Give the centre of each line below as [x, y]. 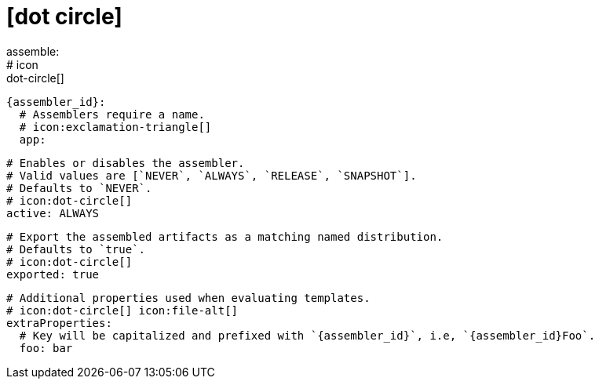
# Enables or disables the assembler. [126, 163]
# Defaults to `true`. [76, 249]
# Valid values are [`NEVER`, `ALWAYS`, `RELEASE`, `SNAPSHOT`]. [212, 175]
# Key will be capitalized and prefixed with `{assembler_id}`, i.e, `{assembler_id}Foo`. [307, 335]
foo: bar [46, 348]
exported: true [53, 274]
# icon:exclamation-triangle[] [115, 127]
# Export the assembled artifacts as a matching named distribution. [225, 236]
